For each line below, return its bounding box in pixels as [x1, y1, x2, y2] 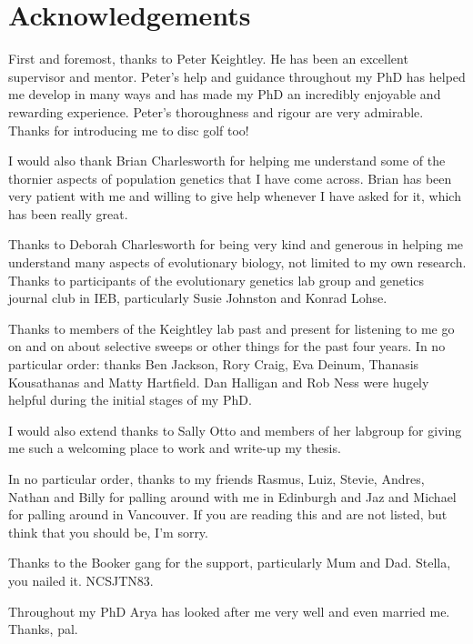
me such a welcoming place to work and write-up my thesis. [8, 438, 341, 458]
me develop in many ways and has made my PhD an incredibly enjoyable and [8, 85, 441, 104]
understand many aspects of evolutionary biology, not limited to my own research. [8, 253, 467, 272]
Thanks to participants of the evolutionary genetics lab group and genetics [8, 270, 425, 289]
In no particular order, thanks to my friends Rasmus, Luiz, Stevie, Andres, [8, 469, 425, 488]
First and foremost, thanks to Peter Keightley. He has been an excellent [8, 49, 408, 68]
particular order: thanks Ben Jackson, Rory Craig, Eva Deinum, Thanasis [8, 355, 419, 374]
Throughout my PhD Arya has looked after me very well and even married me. [8, 601, 450, 620]
